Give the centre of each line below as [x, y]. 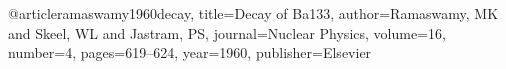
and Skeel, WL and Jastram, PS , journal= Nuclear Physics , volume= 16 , [227, 32]
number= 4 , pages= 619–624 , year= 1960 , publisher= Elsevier [190, 52]
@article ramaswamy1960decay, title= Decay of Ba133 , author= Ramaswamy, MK [253, 13]
